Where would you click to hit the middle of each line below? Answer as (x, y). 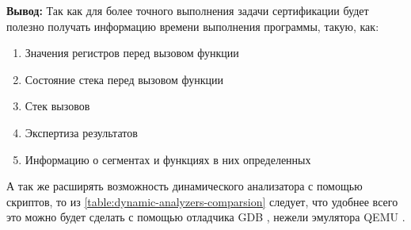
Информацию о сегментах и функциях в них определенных (168, 159)
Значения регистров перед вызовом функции (132, 53)
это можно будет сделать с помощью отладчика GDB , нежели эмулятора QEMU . (206, 217)
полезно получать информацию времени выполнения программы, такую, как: (193, 26)
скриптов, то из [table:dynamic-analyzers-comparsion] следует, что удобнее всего (202, 201)
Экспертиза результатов (81, 132)
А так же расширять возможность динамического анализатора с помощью (185, 186)
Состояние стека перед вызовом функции (124, 79)
